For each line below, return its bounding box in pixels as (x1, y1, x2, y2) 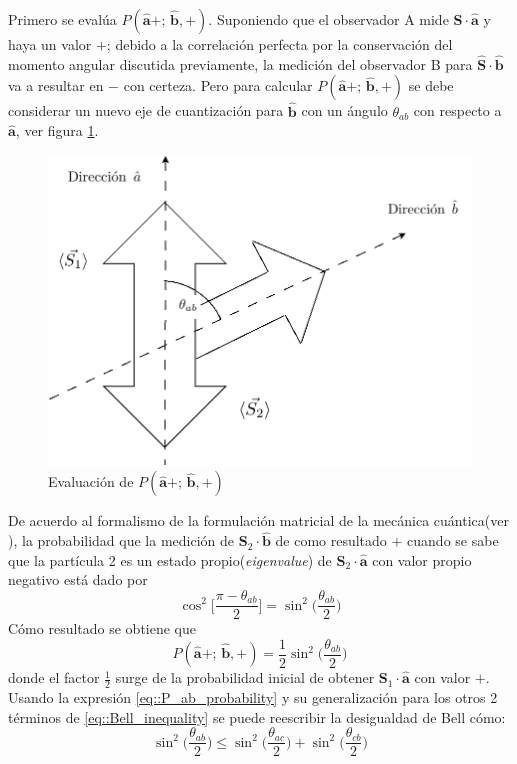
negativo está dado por (8, 569, 148, 590)
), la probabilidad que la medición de (8, 530, 235, 551)
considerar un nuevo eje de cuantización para (8, 100, 284, 121)
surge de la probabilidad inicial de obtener (115, 667, 375, 688)
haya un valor (8, 34, 92, 54)
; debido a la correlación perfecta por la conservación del (106, 34, 453, 54)
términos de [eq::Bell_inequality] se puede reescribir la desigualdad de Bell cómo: (8, 706, 506, 727)
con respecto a (413, 100, 502, 121)
